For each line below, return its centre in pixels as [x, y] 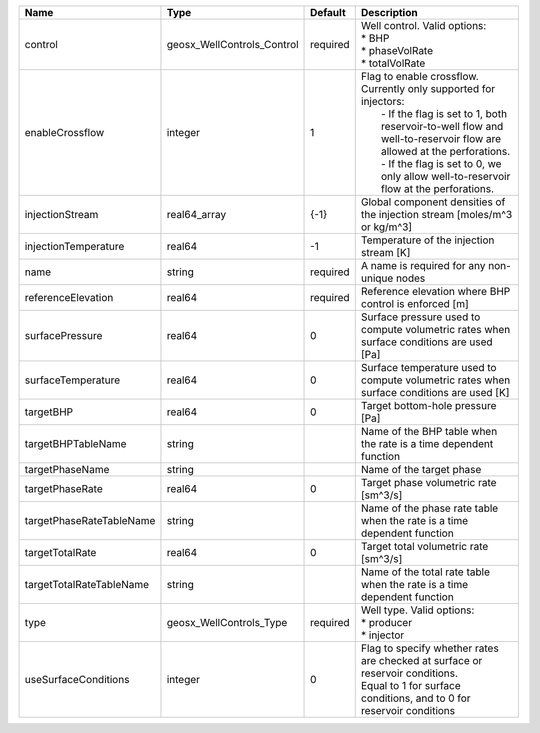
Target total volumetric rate [424, 546]
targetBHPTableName [75, 443]
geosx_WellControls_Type [227, 622]
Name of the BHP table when [429, 431]
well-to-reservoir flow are [441, 138]
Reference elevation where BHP [435, 291]
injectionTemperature [74, 246]
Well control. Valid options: [423, 25]
